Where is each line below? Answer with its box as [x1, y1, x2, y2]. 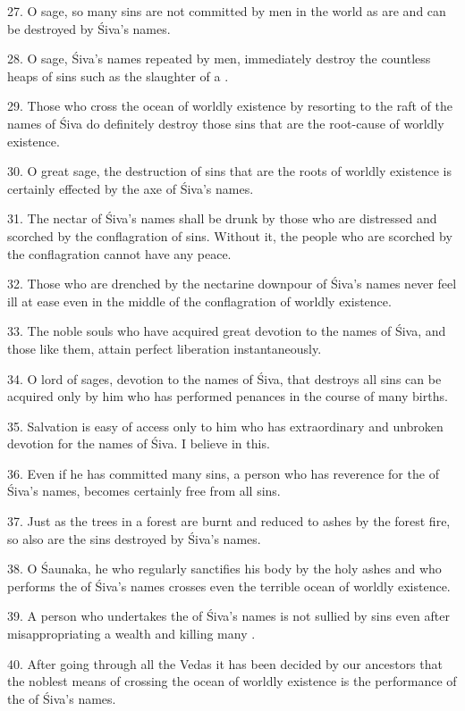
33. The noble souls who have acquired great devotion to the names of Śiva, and [7, 322, 446, 340]
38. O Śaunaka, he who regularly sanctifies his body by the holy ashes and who [7, 559, 442, 578]
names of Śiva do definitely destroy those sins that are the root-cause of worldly [7, 113, 444, 132]
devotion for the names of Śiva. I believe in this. [7, 434, 270, 453]
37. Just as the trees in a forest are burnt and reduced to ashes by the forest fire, [7, 512, 451, 531]
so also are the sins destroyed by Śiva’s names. [7, 529, 261, 548]
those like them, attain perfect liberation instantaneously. [7, 339, 322, 357]
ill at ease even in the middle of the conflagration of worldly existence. [7, 291, 392, 310]
